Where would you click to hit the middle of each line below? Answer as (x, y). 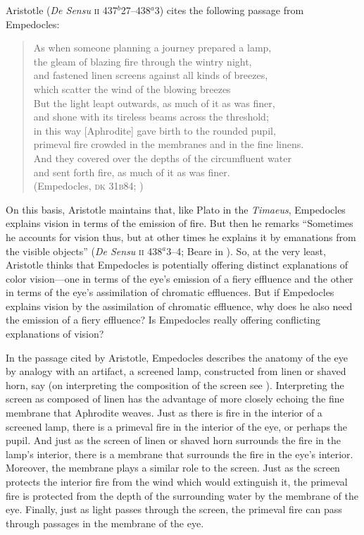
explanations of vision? (55, 334)
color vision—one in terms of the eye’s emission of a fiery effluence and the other (180, 278)
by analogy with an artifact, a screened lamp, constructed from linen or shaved (176, 371)
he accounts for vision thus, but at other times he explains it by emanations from (181, 236)
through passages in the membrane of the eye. (105, 523)
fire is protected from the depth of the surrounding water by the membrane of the (182, 495)
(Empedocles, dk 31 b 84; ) (88, 186)
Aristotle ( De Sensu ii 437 (62, 10)
